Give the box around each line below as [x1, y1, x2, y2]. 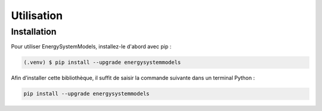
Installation [11, 26, 57, 37]
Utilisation [11, 9, 63, 22]
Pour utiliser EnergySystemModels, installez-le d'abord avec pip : [11, 43, 172, 50]
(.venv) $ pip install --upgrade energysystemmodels [23, 59, 181, 66]
